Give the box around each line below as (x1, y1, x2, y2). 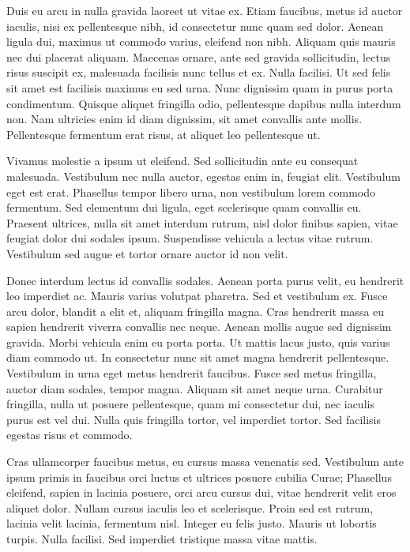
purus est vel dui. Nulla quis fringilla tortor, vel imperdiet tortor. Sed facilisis (6, 411, 381, 427)
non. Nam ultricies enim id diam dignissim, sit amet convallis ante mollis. (6, 111, 363, 127)
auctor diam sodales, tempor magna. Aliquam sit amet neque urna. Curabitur (6, 380, 383, 396)
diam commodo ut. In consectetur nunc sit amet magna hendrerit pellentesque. (6, 349, 389, 366)
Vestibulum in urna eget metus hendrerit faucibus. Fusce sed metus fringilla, (6, 365, 377, 381)
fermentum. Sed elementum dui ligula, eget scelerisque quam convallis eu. (6, 199, 362, 216)
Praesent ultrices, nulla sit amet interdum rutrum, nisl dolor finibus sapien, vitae (6, 214, 398, 231)
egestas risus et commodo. (6, 426, 133, 443)
